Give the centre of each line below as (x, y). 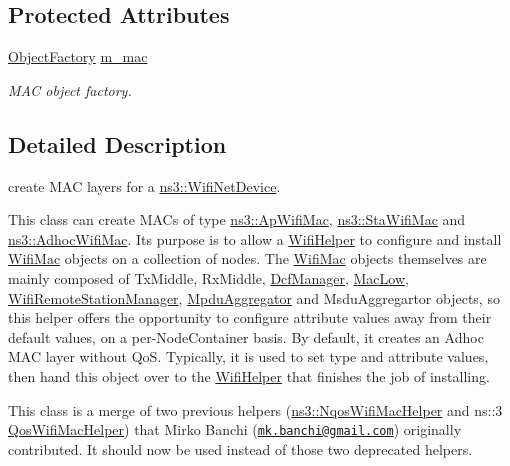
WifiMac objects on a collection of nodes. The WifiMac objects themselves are (247, 258)
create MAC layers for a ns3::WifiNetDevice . (144, 185)
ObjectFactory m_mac (78, 56)
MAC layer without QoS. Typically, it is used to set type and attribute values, (248, 356)
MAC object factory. (70, 89)
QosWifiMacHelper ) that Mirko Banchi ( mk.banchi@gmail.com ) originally (235, 429)
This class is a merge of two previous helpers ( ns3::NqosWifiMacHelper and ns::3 (255, 409)
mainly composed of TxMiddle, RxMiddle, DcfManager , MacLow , (208, 277)
